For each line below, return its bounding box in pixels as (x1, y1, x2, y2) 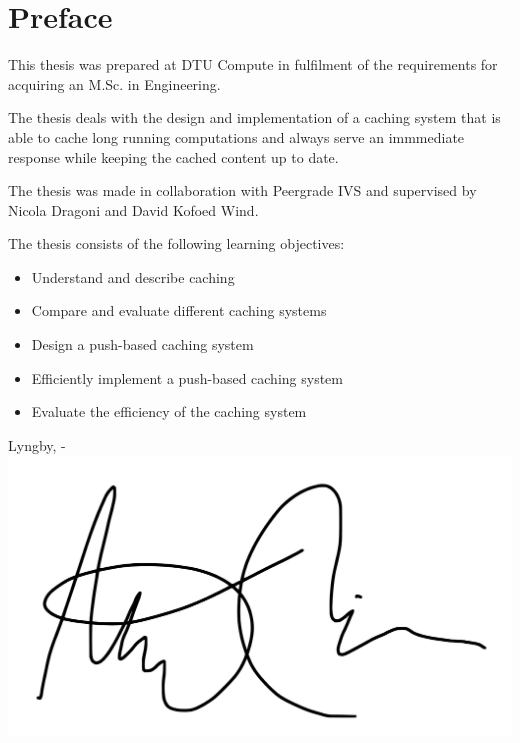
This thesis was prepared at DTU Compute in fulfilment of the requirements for (8, 54, 498, 75)
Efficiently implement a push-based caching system (31, 367, 343, 388)
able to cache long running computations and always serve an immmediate (8, 126, 465, 147)
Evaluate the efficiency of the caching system (31, 401, 307, 422)
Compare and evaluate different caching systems (31, 300, 327, 321)
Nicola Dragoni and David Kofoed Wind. (8, 199, 259, 220)
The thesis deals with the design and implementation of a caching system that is (8, 107, 501, 128)
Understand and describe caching (31, 266, 235, 287)
